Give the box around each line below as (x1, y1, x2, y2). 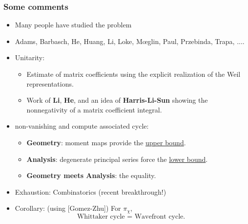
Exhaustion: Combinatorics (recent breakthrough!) (15, 186, 166, 197)
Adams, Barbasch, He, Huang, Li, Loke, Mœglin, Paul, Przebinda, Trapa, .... (15, 36, 245, 46)
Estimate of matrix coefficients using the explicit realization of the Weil (26, 69, 241, 79)
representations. (26, 78, 74, 89)
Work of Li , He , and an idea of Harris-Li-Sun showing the (26, 95, 208, 105)
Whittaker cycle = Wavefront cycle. (77, 213, 186, 220)
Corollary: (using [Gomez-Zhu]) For (15, 203, 121, 213)
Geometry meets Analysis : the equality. (26, 170, 156, 180)
